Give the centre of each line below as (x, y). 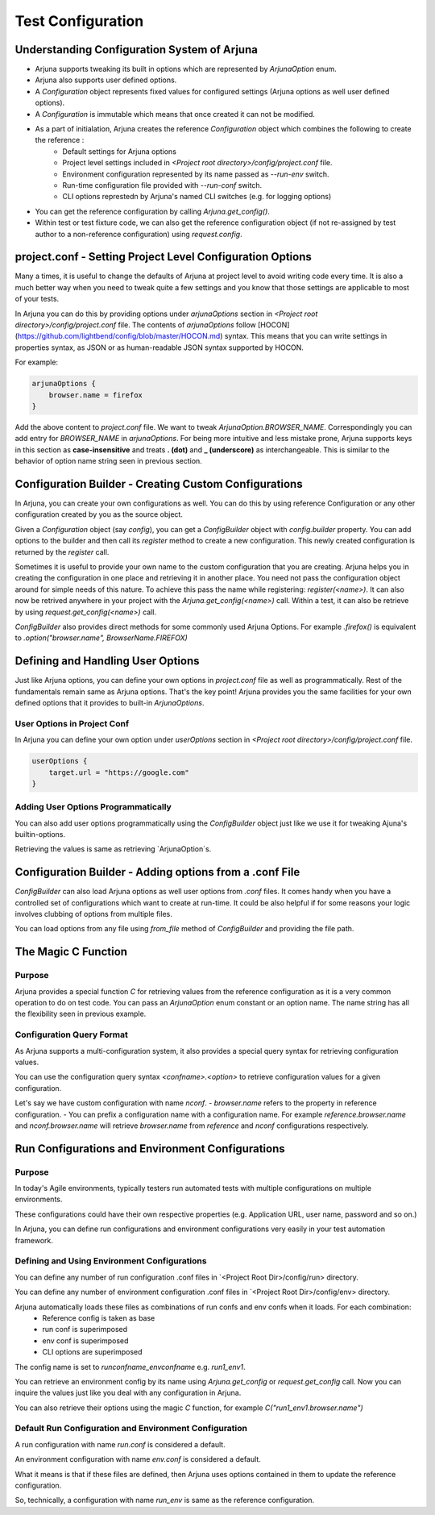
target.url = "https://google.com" (119, 772)
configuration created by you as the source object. (99, 514)
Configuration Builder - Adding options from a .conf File (157, 872)
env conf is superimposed (85, 1340)
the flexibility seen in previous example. (81, 1014)
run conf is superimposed (85, 1330)
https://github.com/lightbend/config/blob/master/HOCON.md (119, 336)
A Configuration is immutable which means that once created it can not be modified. (175, 114)
